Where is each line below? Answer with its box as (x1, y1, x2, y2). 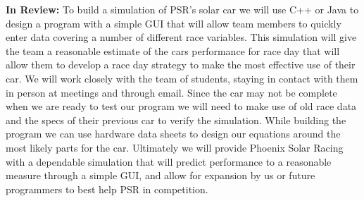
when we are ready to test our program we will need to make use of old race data (6, 99, 357, 114)
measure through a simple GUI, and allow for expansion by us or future (6, 168, 315, 183)
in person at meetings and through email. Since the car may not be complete (6, 85, 337, 99)
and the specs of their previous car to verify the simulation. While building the (6, 112, 346, 127)
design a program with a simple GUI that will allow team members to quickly (6, 16, 341, 30)
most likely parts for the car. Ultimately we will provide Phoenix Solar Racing (6, 140, 344, 154)
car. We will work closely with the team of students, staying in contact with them (6, 71, 358, 85)
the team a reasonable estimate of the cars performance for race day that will (6, 43, 340, 58)
